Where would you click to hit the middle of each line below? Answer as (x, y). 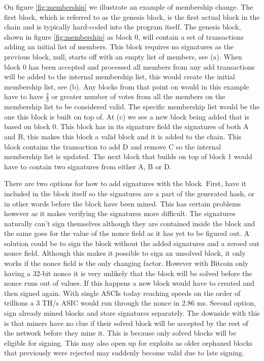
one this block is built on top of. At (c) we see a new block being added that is (127, 116)
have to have (24, 96)
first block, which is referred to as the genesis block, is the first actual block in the (132, 17)
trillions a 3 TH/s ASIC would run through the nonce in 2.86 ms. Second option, (130, 303)
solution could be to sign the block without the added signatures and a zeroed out (132, 243)
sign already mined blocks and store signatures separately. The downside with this (132, 313)
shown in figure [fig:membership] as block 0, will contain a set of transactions (124, 36)
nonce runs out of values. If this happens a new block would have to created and (129, 283)
